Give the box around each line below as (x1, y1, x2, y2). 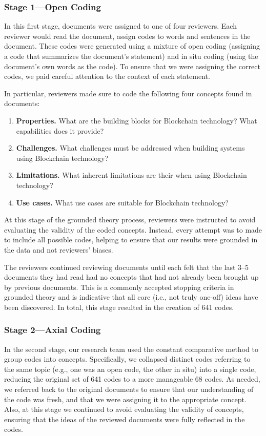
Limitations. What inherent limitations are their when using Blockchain (16, 170, 247, 180)
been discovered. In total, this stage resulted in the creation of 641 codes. (4, 301, 234, 312)
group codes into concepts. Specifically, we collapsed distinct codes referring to (4, 354, 251, 364)
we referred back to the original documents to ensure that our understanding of (4, 384, 254, 395)
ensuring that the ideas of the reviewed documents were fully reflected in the (4, 413, 245, 424)
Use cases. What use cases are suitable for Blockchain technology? (16, 197, 229, 207)
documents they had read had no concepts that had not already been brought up (4, 272, 259, 282)
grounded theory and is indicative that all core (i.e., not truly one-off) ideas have (4, 292, 258, 302)
